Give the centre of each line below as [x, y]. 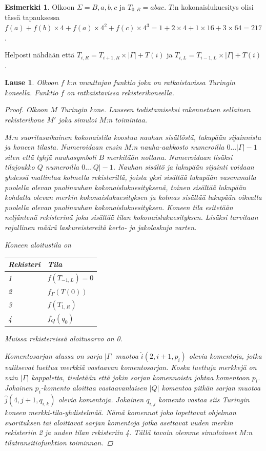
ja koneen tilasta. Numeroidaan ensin [63, 147]
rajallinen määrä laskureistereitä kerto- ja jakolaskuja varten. [101, 227]
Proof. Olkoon [26, 109]
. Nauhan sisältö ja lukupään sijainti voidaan [183, 167]
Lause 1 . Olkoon [32, 82]
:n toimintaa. [127, 120]
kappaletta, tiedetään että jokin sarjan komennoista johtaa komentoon [140, 377]
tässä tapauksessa [32, 17]
